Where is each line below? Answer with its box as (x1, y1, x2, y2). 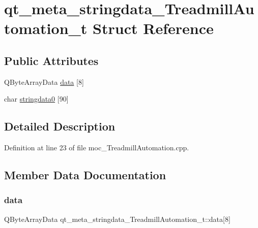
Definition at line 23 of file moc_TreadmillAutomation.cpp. (4, 142, 189, 153)
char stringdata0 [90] (4, 93, 69, 104)
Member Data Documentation (4, 167, 166, 183)
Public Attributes (4, 52, 99, 68)
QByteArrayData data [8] (4, 76, 84, 87)
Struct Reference (93, 18, 214, 39)
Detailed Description (4, 118, 116, 134)
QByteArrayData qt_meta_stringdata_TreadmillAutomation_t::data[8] (4, 213, 231, 224)
